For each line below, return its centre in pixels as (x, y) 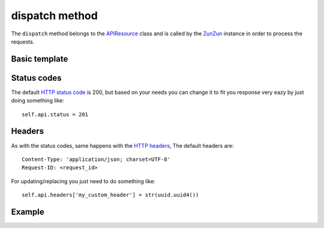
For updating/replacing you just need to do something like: (83, 181)
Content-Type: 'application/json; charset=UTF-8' (96, 159)
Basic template (40, 59)
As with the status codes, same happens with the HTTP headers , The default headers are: (122, 145)
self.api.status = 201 (55, 114)
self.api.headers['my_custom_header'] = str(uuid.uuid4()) (110, 195)
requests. (23, 41)
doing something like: (37, 101)
